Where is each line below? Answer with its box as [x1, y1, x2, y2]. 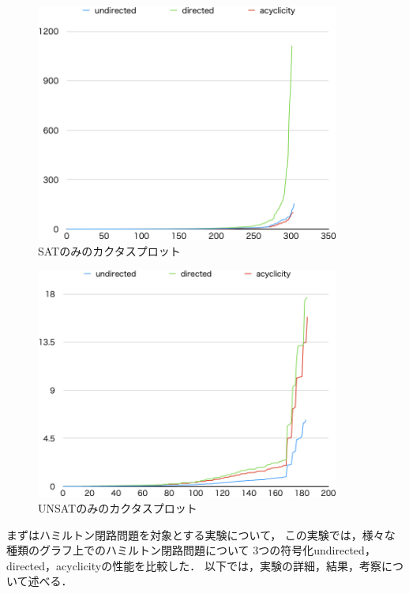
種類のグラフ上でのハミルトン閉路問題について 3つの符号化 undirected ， [6, 542, 376, 558]
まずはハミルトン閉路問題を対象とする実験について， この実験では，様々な [6, 526, 396, 543]
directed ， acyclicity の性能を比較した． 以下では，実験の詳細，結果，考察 [6, 557, 381, 573]
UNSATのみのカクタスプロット [38, 500, 197, 516]
